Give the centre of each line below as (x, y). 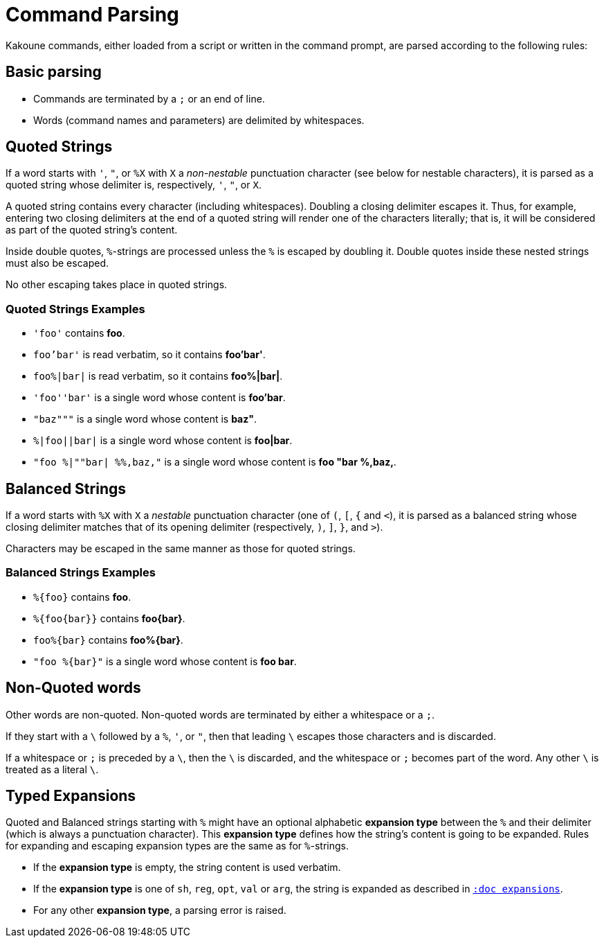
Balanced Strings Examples (81, 573)
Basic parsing (54, 72)
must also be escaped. (57, 263)
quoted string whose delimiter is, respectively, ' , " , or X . (134, 185)
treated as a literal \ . (52, 769)
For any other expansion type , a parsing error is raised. (160, 910)
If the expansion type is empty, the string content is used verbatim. (187, 867)
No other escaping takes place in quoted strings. (117, 285)
